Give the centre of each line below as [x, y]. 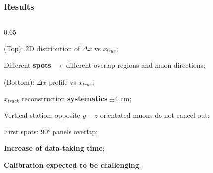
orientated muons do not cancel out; [155, 115]
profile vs [63, 82]
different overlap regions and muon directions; [135, 65]
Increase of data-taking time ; [54, 148]
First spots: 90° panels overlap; [51, 131]
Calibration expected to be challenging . [73, 164]
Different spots [27, 65]
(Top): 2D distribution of [42, 48]
